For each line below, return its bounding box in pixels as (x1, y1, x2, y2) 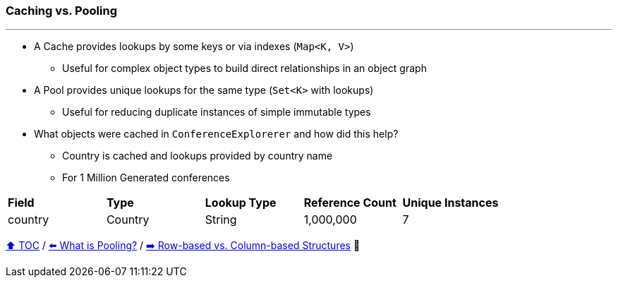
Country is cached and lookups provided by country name (62, 150, 333, 162)
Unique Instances (402, 195, 499, 210)
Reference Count (303, 195, 396, 210)
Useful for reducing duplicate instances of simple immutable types (62, 106, 371, 119)
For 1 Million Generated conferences (62, 171, 230, 184)
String (205, 212, 237, 227)
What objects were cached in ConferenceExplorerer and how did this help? (34, 128, 399, 140)
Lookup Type (205, 195, 277, 210)
